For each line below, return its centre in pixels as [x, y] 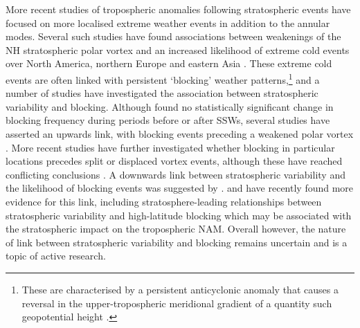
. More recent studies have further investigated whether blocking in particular [170, 147]
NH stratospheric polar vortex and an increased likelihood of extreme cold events [178, 49]
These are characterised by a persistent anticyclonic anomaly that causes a [180, 289]
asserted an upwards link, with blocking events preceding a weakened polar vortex [180, 134]
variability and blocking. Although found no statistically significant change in [170, 106]
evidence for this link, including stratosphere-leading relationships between [164, 201]
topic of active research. [56, 256]
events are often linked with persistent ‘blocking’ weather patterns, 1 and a [163, 78]
